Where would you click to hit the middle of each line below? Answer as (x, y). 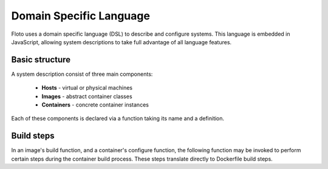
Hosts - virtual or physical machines (87, 88)
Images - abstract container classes (87, 96)
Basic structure (41, 60)
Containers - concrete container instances (95, 105)
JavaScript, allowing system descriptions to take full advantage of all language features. (121, 42)
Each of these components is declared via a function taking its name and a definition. (118, 119)
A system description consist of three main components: (82, 74)
